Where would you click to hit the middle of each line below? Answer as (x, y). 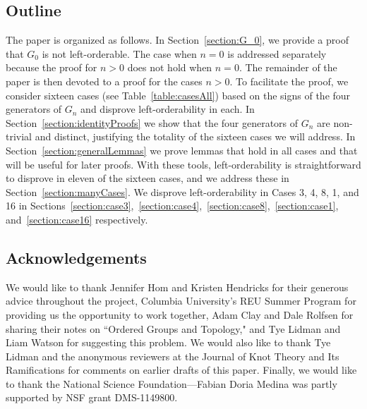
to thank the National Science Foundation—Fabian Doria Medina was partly (172, 383)
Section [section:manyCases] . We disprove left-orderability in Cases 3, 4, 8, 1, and (182, 191)
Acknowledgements (76, 257)
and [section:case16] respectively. (77, 219)
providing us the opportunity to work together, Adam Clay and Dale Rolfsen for (180, 314)
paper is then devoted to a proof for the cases (104, 81)
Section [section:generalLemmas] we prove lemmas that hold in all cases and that (182, 150)
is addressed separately (277, 53)
